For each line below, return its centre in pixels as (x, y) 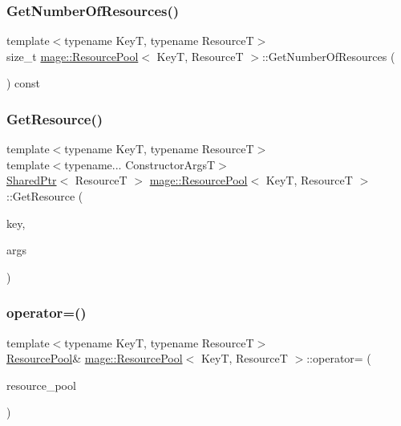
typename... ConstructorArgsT (140, 164)
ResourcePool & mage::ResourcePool (95, 358)
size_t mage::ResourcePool (73, 56)
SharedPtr (32, 180)
